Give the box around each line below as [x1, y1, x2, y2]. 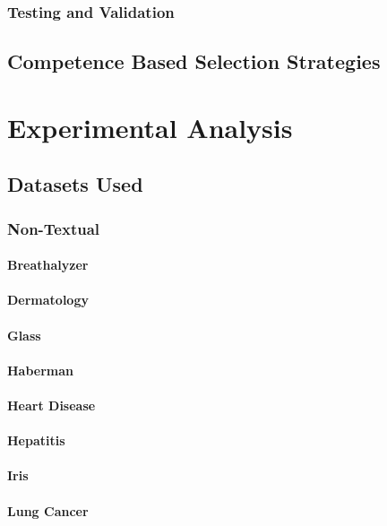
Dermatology [7, 290, 89, 309]
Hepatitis [7, 431, 65, 450]
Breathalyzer [7, 255, 89, 274]
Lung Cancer [7, 501, 89, 520]
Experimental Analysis [7, 108, 293, 145]
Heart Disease [7, 395, 96, 414]
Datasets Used [7, 170, 143, 198]
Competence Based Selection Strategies [7, 47, 381, 75]
